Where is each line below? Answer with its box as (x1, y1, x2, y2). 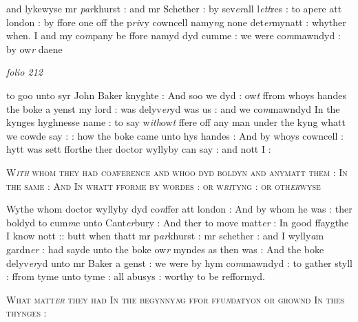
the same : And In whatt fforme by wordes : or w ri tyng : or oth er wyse (6, 178, 321, 193)
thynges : (6, 305, 47, 320)
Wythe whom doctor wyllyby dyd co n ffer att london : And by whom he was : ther (6, 202, 352, 216)
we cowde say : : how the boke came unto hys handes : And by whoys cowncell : (6, 128, 344, 142)
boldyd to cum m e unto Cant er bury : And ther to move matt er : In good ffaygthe (6, 215, 349, 229)
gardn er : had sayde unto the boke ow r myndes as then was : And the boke (6, 241, 324, 256)
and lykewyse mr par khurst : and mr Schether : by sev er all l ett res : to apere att (6, 1, 342, 15)
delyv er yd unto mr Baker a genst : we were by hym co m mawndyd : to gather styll (6, 255, 353, 270)
